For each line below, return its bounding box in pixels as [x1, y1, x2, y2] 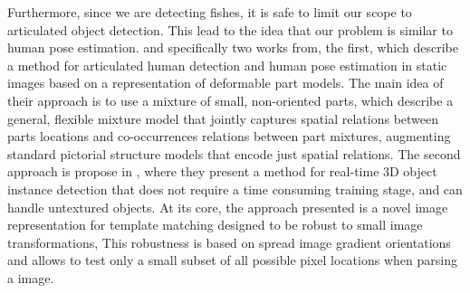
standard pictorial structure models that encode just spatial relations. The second [7, 144, 461, 163]
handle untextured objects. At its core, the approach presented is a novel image [7, 197, 448, 216]
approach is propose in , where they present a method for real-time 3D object [7, 162, 437, 181]
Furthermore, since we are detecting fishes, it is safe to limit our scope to [7, 3, 412, 21]
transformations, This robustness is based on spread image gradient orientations [7, 232, 451, 251]
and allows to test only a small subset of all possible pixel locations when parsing [7, 250, 457, 269]
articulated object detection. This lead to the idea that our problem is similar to [7, 20, 453, 39]
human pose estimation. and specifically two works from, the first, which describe [7, 38, 458, 57]
